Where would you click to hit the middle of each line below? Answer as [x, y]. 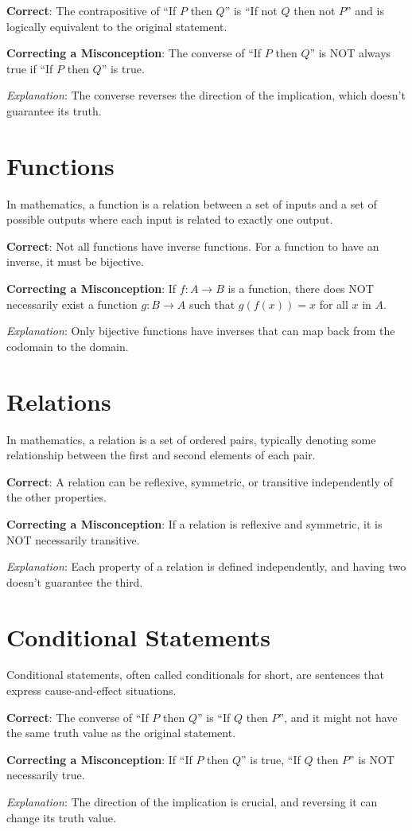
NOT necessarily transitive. [73, 539]
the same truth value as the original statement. [121, 733]
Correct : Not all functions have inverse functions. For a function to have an [193, 246]
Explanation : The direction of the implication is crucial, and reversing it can [192, 802]
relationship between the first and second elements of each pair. [161, 455]
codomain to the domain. [68, 346]
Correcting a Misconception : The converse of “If [134, 53]
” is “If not [251, 10]
